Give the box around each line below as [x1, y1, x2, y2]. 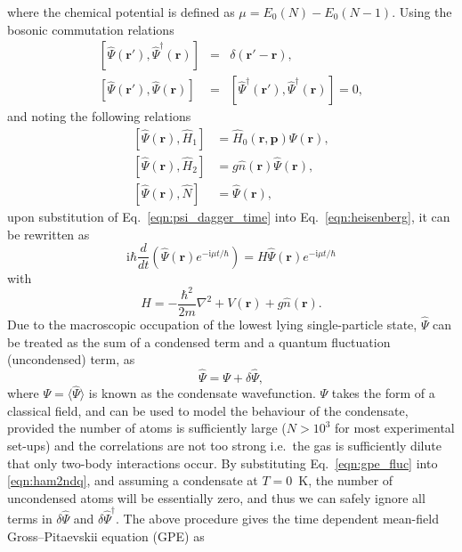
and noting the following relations [7, 107, 191, 126]
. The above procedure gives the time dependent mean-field [115, 509, 439, 528]
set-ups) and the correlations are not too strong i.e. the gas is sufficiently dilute [7, 435, 442, 454]
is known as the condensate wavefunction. [88, 384, 316, 402]
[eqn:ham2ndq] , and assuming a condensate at [7, 471, 258, 490]
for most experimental [335, 418, 455, 437]
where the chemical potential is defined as [7, 3, 235, 20]
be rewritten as [7, 224, 90, 243]
